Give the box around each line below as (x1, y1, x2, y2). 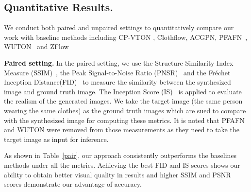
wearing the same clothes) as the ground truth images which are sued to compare (4, 105, 246, 115)
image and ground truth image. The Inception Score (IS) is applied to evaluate (4, 86, 242, 96)
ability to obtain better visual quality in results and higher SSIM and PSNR (4, 169, 231, 179)
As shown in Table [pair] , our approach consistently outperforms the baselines (4, 150, 237, 160)
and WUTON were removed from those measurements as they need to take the (4, 124, 239, 135)
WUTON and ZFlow (4, 41, 69, 52)
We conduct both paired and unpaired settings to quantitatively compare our (4, 22, 234, 33)
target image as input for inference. (4, 134, 109, 144)
